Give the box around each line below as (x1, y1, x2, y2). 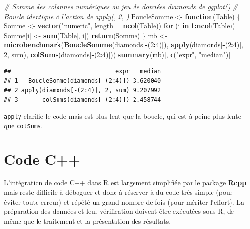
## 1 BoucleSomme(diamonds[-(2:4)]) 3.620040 (4, 77, 161, 84)
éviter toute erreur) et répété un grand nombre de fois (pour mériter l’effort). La (4, 196, 245, 207)
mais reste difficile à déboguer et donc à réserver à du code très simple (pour (4, 187, 233, 197)
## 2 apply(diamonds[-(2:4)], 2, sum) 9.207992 (4, 86, 161, 94)
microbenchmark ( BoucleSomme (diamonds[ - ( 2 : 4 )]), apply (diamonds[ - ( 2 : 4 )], (4, 40, 243, 50)
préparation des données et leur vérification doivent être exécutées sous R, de (4, 206, 234, 216)
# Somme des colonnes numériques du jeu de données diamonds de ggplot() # (4, 1, 238, 11)
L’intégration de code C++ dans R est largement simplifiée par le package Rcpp (4, 177, 247, 187)
